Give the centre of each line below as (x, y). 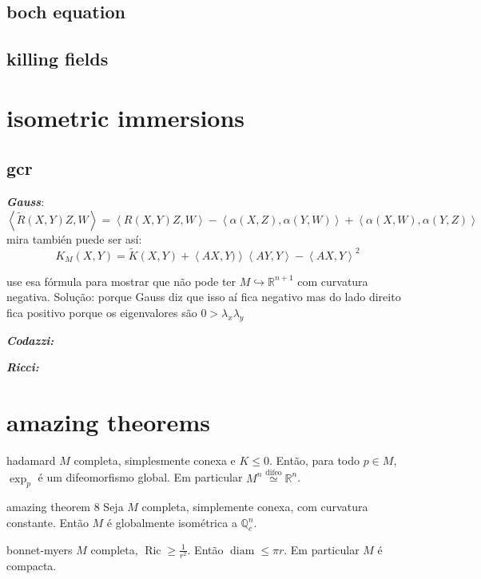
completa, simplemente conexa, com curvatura (255, 507)
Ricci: (23, 367)
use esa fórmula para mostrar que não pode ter (121, 281)
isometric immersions (126, 117)
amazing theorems (108, 421)
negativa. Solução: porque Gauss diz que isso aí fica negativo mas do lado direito (204, 297)
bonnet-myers (40, 549)
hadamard (31, 460)
